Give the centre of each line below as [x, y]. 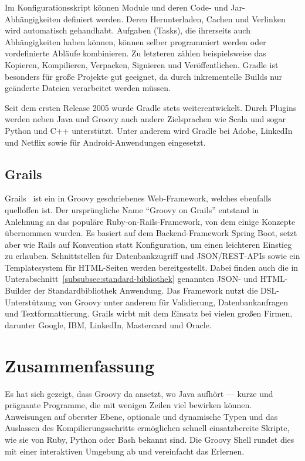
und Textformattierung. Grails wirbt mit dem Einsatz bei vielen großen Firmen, [149, 313]
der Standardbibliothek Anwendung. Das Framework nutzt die [146, 290]
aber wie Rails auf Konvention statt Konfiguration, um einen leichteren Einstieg [148, 244]
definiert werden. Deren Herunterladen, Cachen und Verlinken [174, 18]
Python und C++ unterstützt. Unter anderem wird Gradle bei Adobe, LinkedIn [149, 130]
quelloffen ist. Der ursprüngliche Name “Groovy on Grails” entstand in [132, 209]
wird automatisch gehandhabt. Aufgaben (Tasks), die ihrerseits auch [128, 30]
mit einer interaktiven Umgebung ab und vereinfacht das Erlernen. [125, 451]
